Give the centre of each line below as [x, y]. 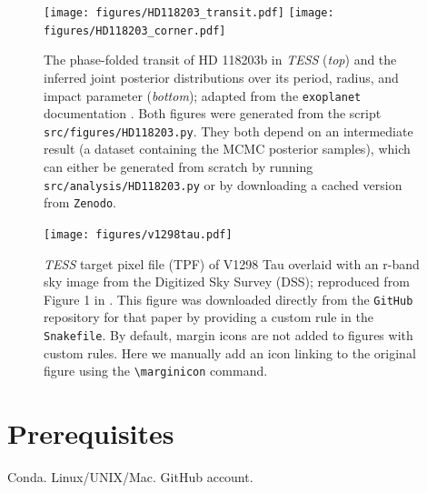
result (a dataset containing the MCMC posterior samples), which [227, 149]
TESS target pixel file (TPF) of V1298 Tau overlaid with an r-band [232, 263]
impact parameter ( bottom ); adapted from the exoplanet [203, 95]
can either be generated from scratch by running [179, 166]
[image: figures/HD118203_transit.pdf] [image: [189, 13]
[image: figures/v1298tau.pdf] [138, 234]
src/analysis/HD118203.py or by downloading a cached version [223, 184]
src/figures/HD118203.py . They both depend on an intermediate [228, 131]
